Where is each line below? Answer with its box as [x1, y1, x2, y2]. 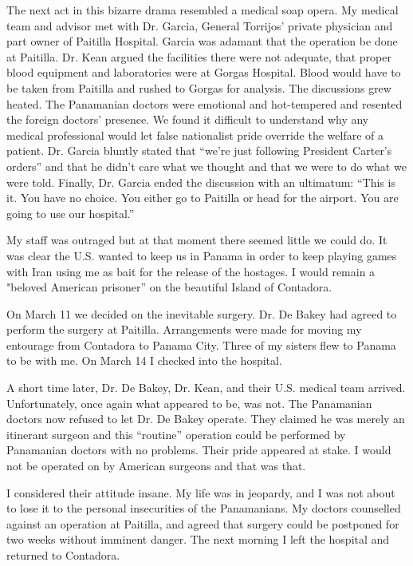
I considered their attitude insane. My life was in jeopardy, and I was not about [6, 484, 395, 501]
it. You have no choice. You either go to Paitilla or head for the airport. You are [6, 189, 399, 206]
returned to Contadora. [6, 547, 120, 563]
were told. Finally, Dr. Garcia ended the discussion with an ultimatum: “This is [6, 173, 395, 190]
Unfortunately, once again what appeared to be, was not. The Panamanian [6, 394, 372, 411]
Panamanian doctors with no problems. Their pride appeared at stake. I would [6, 441, 391, 458]
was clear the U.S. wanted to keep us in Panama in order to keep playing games [6, 247, 397, 263]
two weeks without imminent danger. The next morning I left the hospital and [6, 531, 390, 548]
